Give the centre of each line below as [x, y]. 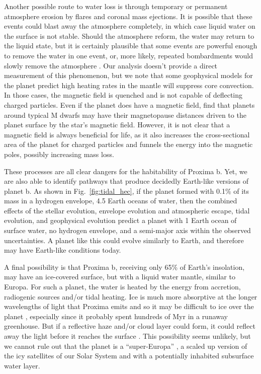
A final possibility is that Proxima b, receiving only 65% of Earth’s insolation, [124, 267]
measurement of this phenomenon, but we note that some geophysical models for [128, 75]
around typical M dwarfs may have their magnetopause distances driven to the [125, 115]
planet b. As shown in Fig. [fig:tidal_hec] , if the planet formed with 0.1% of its [127, 191]
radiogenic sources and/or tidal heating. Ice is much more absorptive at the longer [131, 296]
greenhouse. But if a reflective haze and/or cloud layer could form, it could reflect [130, 326]
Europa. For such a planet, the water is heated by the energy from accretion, [122, 287]
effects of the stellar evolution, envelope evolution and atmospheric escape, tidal [127, 210]
